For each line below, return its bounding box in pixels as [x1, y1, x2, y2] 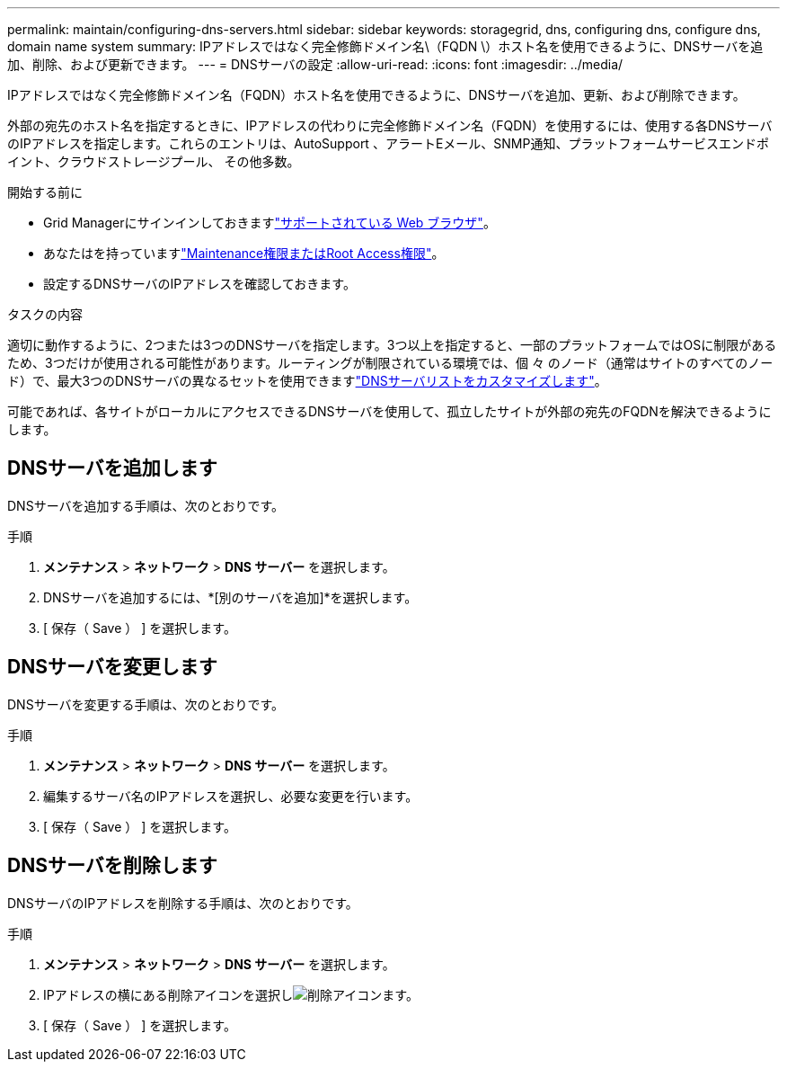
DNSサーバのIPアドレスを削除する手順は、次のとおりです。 [7, 895, 358, 911]
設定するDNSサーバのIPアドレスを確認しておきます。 [43, 276, 356, 291]
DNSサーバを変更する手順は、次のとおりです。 [7, 696, 285, 712]
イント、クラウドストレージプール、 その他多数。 [7, 154, 300, 169]
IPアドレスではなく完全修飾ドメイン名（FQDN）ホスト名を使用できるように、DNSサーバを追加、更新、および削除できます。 [7, 87, 746, 102]
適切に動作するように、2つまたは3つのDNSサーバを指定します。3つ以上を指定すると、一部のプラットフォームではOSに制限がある [7, 337, 777, 352]
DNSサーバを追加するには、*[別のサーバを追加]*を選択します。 [43, 589, 418, 605]
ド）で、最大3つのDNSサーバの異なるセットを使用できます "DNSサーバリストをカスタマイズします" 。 [7, 373, 607, 388]
